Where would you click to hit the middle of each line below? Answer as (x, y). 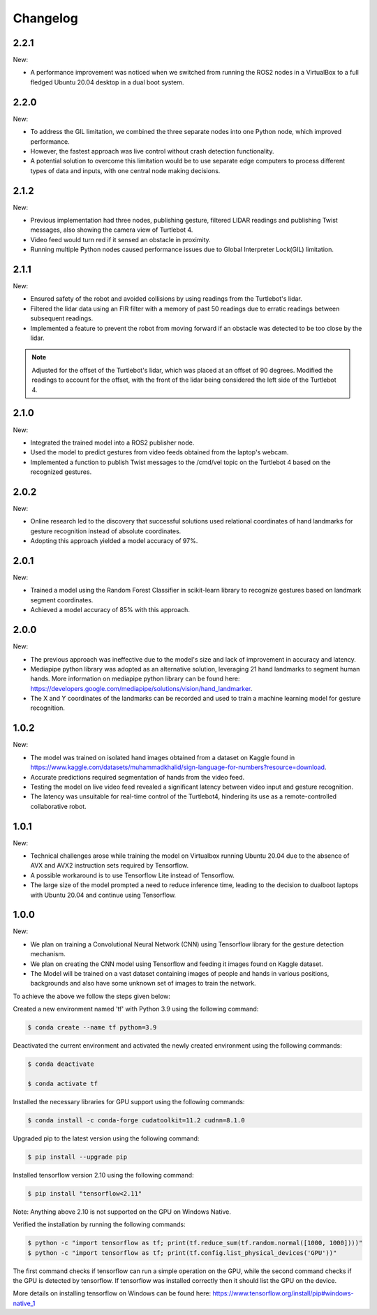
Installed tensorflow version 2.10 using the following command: (104, 1175)
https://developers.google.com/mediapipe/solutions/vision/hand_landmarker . (141, 688)
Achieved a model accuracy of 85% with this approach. (110, 610)
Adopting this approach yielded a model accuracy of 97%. (114, 541)
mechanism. (48, 954)
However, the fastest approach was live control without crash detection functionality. (152, 151)
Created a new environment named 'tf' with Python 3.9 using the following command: (136, 1009)
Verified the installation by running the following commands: (99, 1224)
